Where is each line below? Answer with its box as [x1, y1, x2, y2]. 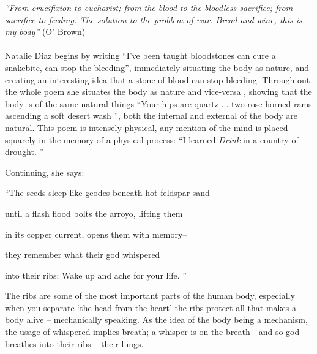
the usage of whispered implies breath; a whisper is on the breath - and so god [5, 325, 300, 338]
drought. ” [5, 145, 44, 158]
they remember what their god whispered [5, 248, 160, 261]
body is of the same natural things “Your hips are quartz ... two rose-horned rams [5, 97, 312, 110]
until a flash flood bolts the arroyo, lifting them [5, 206, 183, 219]
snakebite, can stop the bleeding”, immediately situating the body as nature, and [5, 61, 309, 73]
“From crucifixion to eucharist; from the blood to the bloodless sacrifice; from [5, 1, 293, 13]
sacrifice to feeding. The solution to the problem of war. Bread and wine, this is [5, 13, 302, 26]
